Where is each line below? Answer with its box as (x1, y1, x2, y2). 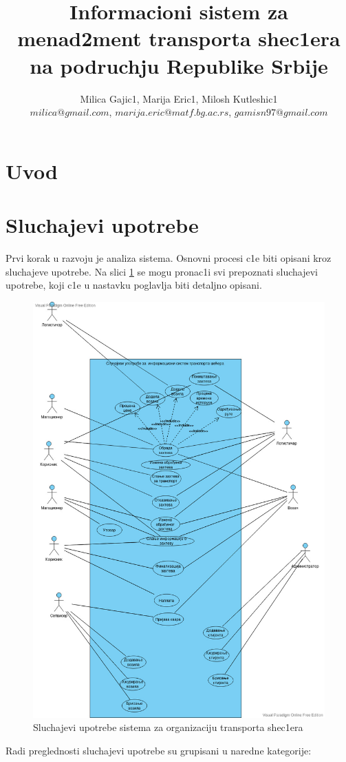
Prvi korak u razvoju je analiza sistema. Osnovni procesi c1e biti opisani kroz (6, 251, 332, 265)
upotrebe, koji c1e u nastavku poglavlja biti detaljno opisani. (6, 278, 262, 292)
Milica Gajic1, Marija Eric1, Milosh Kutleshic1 (80, 91, 278, 105)
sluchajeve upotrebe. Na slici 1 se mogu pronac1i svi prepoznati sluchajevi (6, 264, 318, 278)
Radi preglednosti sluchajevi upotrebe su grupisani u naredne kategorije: (6, 743, 312, 757)
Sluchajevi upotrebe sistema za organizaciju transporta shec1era (33, 720, 303, 734)
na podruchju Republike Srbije (30, 51, 328, 79)
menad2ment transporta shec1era (17, 24, 340, 52)
